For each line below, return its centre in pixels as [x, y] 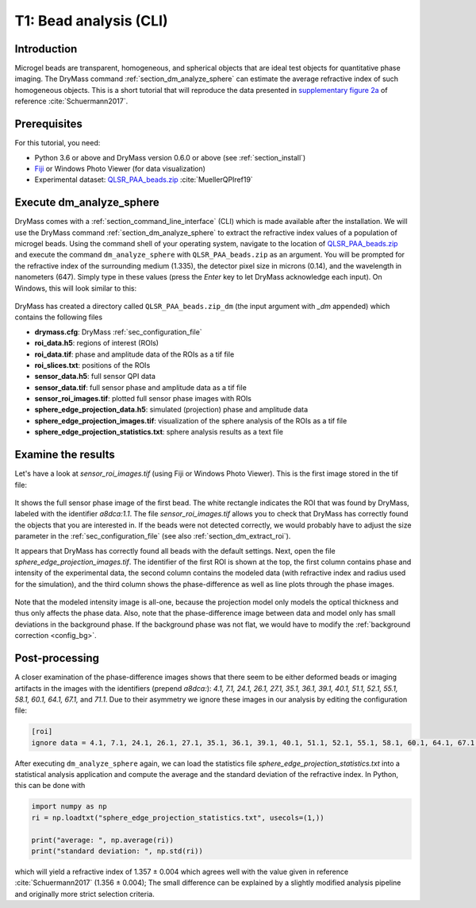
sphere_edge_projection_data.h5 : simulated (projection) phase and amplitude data [171, 410]
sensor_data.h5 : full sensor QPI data [95, 377]
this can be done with [50, 786]
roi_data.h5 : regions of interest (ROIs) [96, 343]
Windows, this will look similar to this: [76, 288]
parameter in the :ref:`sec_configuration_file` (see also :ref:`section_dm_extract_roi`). [153, 536]
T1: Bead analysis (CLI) [91, 21]
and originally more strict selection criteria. [84, 894]
